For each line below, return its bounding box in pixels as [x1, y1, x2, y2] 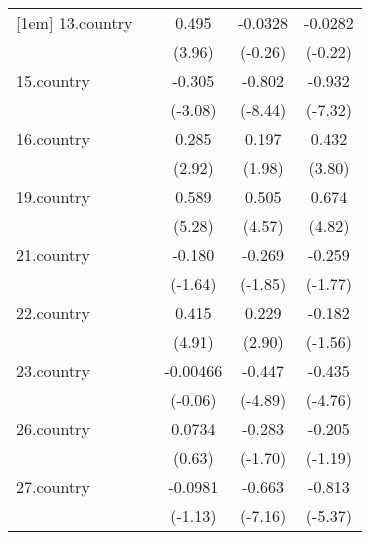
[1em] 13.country [16, 11, 133, 34]
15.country [16, 69, 90, 92]
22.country [16, 301, 90, 324]
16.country [16, 127, 90, 150]
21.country [16, 243, 90, 266]
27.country [16, 475, 90, 498]
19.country [16, 185, 90, 208]
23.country [16, 359, 90, 382]
